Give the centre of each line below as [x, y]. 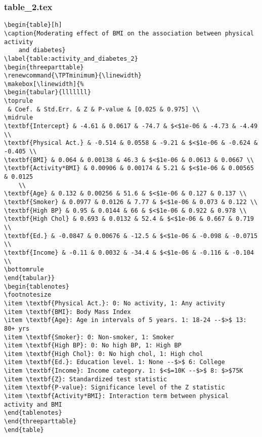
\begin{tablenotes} [37, 286]
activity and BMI [33, 404]
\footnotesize [28, 295]
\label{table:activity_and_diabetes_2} [71, 58]
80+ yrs [17, 328]
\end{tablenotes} [33, 413]
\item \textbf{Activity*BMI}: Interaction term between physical [116, 396]
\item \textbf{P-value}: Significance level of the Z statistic [115, 388]
